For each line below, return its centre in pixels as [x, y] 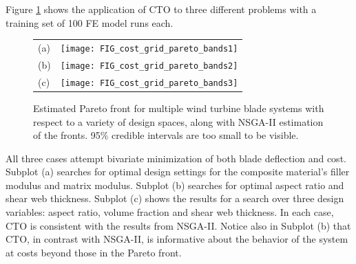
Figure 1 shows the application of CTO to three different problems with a [161, 9]
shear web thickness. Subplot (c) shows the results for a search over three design [175, 198]
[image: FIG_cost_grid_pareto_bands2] [149, 66]
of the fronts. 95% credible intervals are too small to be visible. [166, 135]
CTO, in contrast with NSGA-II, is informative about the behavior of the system [177, 239]
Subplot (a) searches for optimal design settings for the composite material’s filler [178, 172]
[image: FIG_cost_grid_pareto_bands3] [149, 83]
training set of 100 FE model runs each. [90, 22]
